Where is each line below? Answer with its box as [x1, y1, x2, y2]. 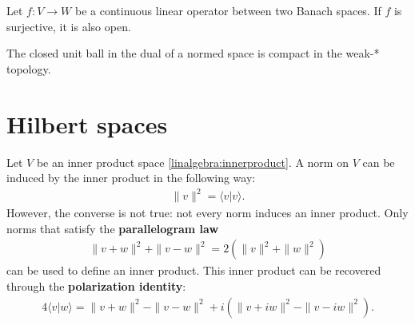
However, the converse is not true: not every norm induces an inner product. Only [6, 204, 409, 221]
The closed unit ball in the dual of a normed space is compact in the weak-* [6, 45, 380, 61]
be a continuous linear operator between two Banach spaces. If [74, 2, 381, 18]
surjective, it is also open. [6, 18, 131, 34]
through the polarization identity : [6, 278, 186, 295]
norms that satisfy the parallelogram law [6, 220, 219, 236]
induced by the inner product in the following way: [6, 169, 256, 186]
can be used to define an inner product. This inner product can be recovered [6, 262, 381, 279]
